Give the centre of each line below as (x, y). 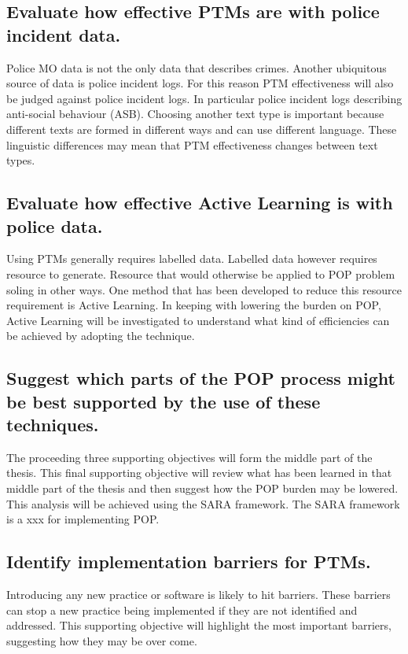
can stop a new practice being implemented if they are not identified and (182, 610)
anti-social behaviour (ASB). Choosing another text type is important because (195, 114)
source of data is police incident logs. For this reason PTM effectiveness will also (200, 83)
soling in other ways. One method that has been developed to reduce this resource (204, 289)
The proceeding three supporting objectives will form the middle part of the (189, 457)
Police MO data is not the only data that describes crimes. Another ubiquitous (197, 67)
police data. (55, 225)
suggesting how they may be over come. (102, 640)
